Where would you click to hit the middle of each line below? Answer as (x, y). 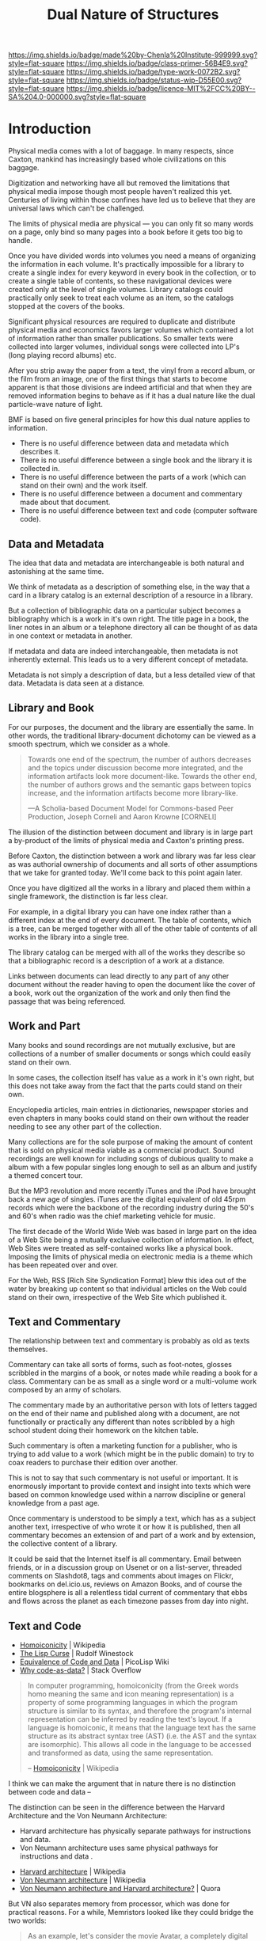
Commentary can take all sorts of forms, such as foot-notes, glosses (120, 1365)
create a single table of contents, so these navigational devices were (120, 281)
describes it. (40, 452)
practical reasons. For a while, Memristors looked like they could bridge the (131, 1913)
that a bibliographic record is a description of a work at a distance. (116, 960)
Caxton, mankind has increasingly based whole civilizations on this (118, 159)
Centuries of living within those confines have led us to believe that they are (132, 200)
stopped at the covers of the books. (66, 306)
